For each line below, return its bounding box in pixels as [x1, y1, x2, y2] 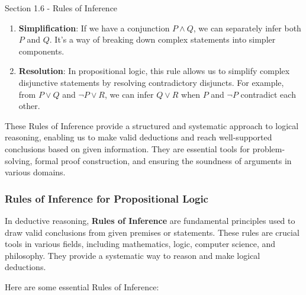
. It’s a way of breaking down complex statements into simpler [49, 33, 276, 46]
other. [18, 100, 40, 112]
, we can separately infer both [193, 21, 301, 34]
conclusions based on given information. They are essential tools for [5, 142, 250, 155]
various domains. [5, 166, 66, 178]
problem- [252, 142, 285, 155]
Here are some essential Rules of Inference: [5, 280, 159, 293]
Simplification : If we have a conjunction [18, 21, 170, 34]
